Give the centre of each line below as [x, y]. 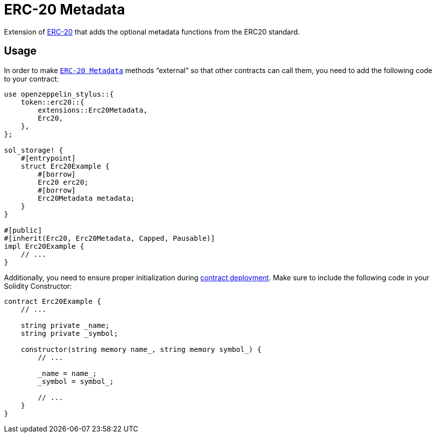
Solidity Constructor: [38, 286]
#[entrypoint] [48, 158]
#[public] [23, 230]
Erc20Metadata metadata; [86, 198]
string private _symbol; [69, 333]
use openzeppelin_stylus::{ [59, 94]
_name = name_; [67, 373]
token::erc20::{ [53, 102]
